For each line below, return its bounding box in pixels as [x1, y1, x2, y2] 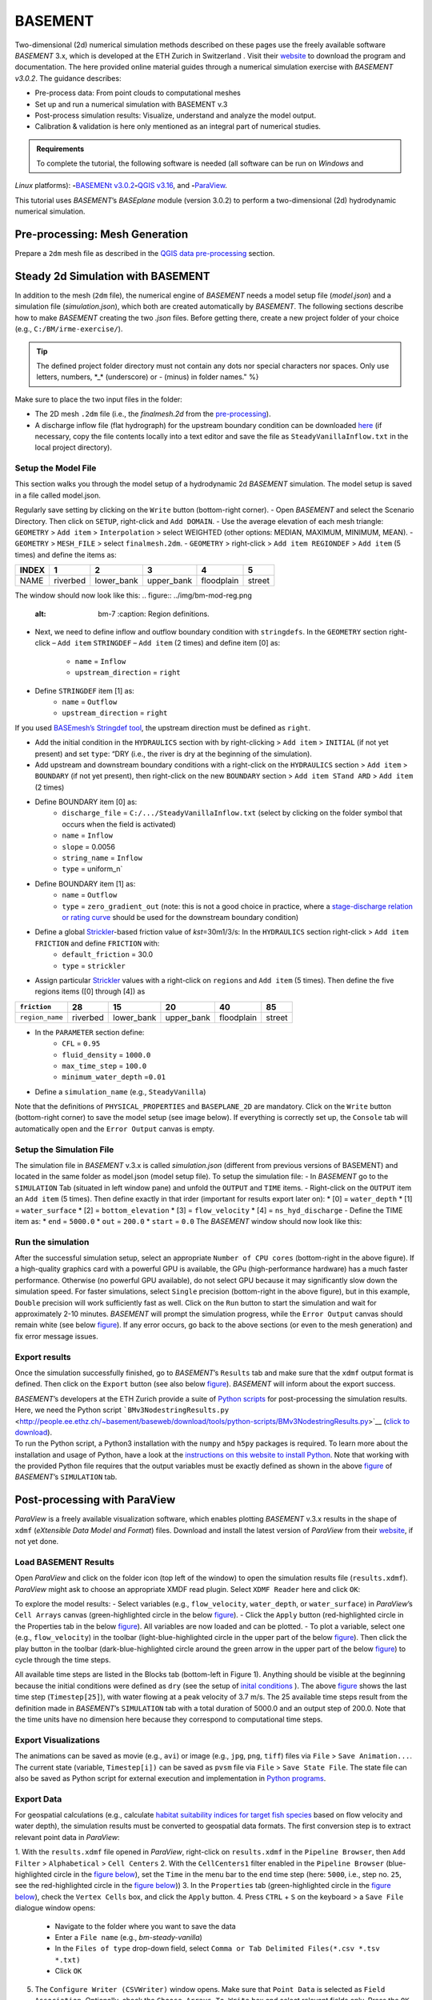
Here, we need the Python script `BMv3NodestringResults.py [14, 1405, 230, 1415]
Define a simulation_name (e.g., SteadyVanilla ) [34, 1086, 206, 1096]
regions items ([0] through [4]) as [34, 986, 146, 996]
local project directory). [34, 442, 112, 452]
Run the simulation [14, 1236, 90, 1247]
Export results [14, 1351, 71, 1362]
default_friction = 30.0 [62, 950, 154, 959]
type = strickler [62, 961, 126, 970]
